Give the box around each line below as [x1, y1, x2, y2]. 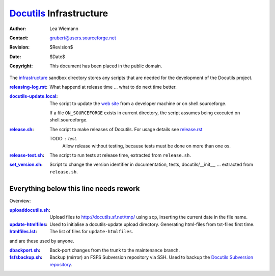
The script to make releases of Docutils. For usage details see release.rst [49, 126, 203, 132]
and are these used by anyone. [9, 238, 74, 244]
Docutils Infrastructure [9, 8, 108, 19]
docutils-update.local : [9, 93, 58, 99]
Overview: [9, 197, 31, 204]
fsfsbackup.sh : [9, 254, 43, 260]
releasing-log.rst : [9, 84, 48, 90]
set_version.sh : [9, 161, 43, 168]
